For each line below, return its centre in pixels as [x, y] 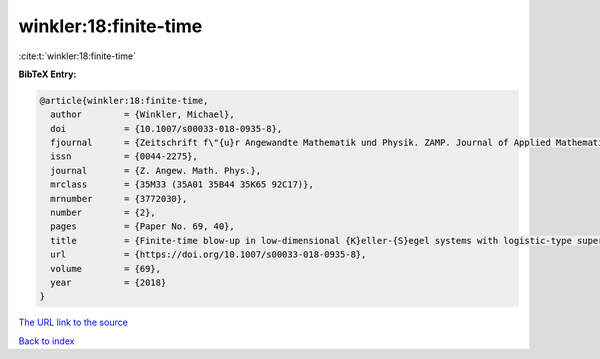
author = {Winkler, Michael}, [142, 114]
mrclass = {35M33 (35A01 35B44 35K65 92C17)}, [182, 184]
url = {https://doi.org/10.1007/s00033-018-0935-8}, [208, 254]
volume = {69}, [106, 268]
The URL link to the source [73, 322]
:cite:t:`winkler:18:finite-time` [77, 56]
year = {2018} [108, 282]
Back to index [46, 341]
